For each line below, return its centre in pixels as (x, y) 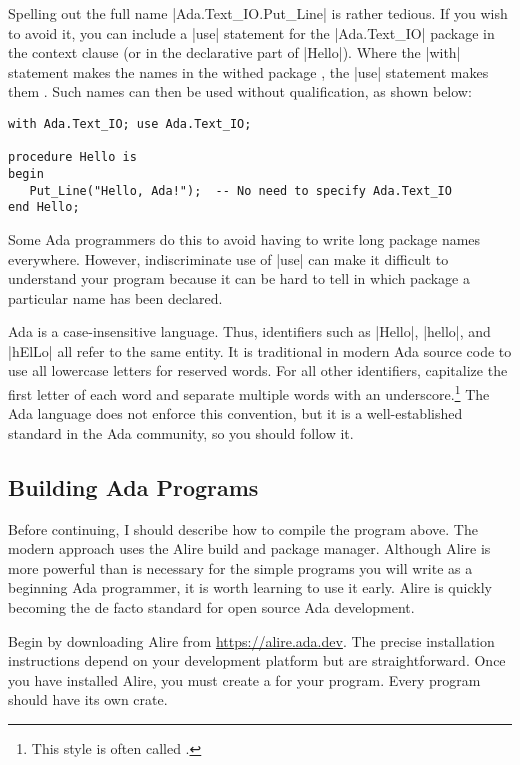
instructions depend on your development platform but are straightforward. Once (257, 660)
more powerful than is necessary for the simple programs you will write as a (240, 567)
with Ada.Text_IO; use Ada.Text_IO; (130, 123)
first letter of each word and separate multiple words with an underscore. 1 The (249, 392)
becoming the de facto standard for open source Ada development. (211, 607)
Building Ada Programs (133, 486)
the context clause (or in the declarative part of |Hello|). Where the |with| (234, 52)
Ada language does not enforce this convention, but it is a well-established (235, 413)
